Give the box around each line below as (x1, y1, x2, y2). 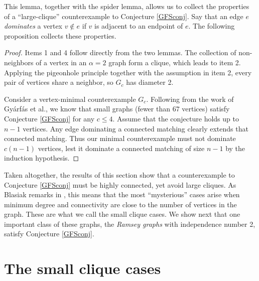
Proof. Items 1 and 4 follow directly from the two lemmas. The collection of (4, 47, 236, 58)
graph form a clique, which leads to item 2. (108, 57, 241, 67)
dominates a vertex (4, 21, 62, 31)
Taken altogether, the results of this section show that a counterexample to (4, 169, 235, 180)
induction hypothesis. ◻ (4, 153, 79, 163)
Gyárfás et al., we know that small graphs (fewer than (4, 103, 170, 114)
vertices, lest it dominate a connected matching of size (38, 143, 205, 153)
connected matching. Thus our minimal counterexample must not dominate (4, 133, 236, 144)
